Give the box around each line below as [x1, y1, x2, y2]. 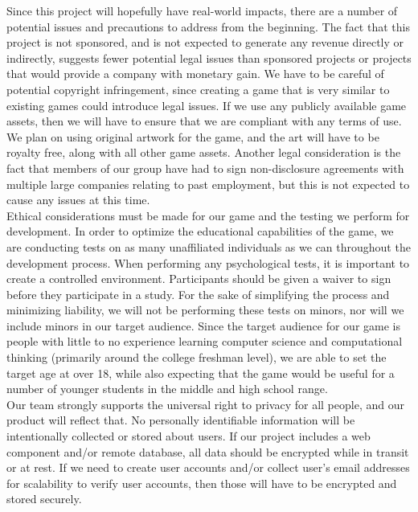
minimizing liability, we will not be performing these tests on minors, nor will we [6, 301, 404, 318]
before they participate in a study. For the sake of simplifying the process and [6, 285, 390, 302]
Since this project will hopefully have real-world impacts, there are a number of [6, 2, 398, 18]
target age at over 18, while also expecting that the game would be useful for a [6, 364, 395, 381]
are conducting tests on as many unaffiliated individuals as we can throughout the [6, 238, 411, 255]
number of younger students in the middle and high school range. [6, 380, 328, 397]
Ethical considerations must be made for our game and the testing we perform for [6, 207, 410, 223]
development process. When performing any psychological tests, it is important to [6, 254, 410, 271]
